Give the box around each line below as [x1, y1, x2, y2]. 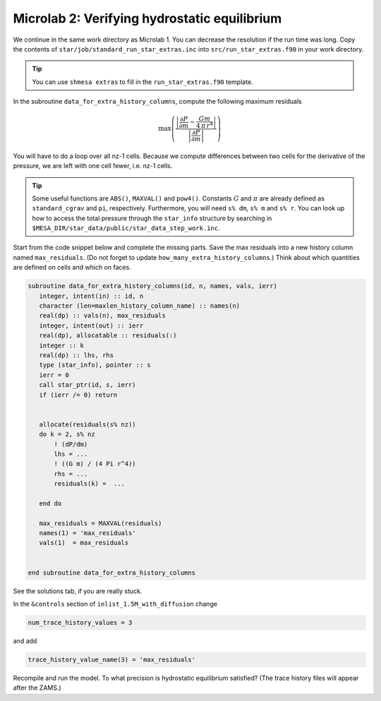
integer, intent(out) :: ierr [39, 321, 144, 330]
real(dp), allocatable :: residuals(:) [39, 332, 177, 340]
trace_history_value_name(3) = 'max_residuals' [28, 655, 195, 664]
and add [13, 636, 37, 645]
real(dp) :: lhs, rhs [39, 351, 114, 359]
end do [39, 499, 62, 508]
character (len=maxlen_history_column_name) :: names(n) [39, 302, 241, 310]
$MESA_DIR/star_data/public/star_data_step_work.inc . [32, 224, 220, 232]
